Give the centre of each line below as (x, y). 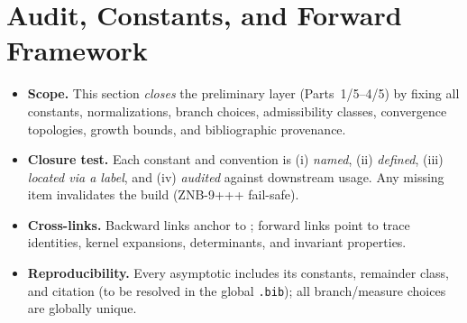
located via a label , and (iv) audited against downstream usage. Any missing (236, 176)
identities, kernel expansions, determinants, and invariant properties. (217, 242)
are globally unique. (82, 308)
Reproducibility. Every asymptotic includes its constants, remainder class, (238, 273)
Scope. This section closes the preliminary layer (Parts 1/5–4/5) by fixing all (243, 93)
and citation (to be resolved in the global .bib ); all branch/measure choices (237, 290)
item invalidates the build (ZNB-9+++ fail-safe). (163, 194)
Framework (77, 50)
